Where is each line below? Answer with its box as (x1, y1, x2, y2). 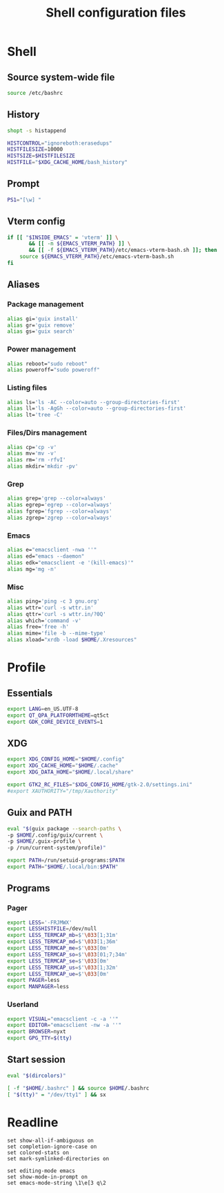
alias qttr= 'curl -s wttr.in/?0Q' (7, 610, 107, 617)
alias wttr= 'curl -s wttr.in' (7, 604, 94, 611)
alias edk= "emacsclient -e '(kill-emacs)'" (7, 559, 134, 566)
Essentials (7, 687, 53, 699)
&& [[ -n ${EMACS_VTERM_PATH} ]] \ (28, 240, 131, 247)
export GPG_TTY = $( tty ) (7, 1035, 72, 1042)
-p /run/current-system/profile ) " (7, 844, 107, 852)
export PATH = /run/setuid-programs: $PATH (7, 857, 125, 864)
